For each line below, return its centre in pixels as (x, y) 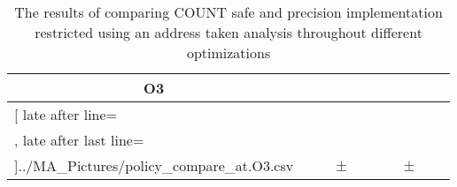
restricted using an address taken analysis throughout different (228, 32)
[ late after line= (66, 114)
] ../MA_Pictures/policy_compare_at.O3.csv (154, 165)
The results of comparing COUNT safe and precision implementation (228, 12)
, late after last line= (79, 140)
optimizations (228, 52)
